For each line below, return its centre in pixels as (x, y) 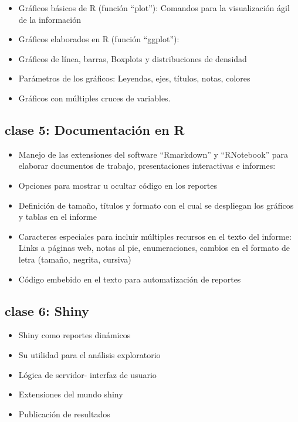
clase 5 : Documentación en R (95, 129)
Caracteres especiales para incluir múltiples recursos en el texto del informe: (155, 236)
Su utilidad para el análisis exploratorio (89, 354)
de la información (50, 19)
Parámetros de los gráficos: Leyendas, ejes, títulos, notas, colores (134, 78)
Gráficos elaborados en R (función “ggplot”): (99, 39)
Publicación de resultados (64, 414)
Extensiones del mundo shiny (71, 394)
